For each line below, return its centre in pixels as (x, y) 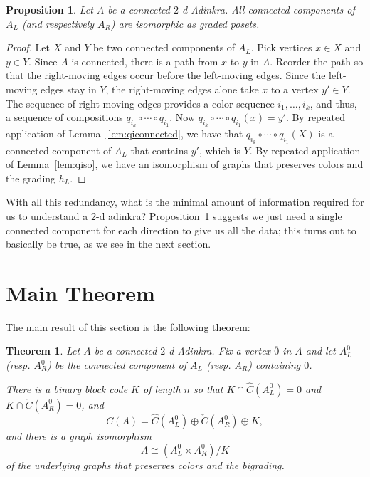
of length (162, 388)
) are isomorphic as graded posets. (185, 23)
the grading (31, 178)
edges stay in (68, 89)
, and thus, (333, 103)
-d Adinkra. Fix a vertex (218, 351)
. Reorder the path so (317, 61)
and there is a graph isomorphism (79, 436)
